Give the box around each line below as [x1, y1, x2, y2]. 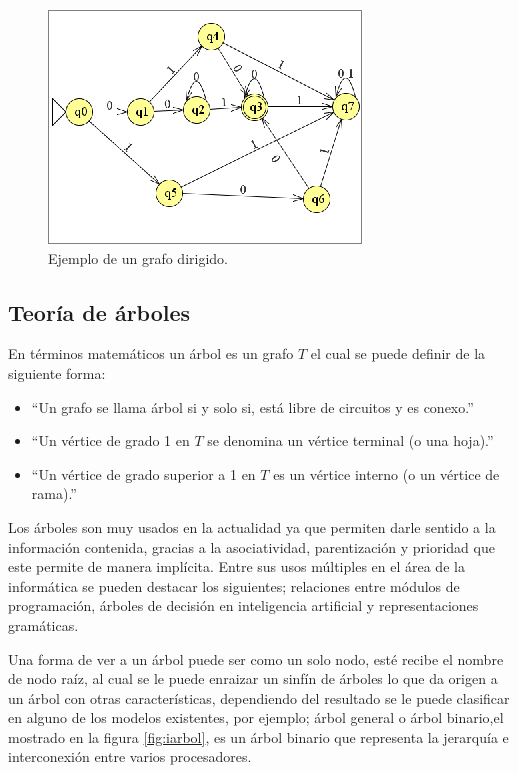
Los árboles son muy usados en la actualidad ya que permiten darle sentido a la [8, 516, 496, 537]
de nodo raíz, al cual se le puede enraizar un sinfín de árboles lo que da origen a [8, 668, 498, 689]
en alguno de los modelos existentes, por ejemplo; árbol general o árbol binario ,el [8, 707, 504, 728]
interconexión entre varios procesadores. [8, 746, 252, 767]
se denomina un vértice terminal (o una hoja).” [207, 430, 494, 451]
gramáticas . [8, 614, 79, 635]
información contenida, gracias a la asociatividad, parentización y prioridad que [8, 536, 495, 557]
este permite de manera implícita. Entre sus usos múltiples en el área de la [8, 556, 465, 577]
